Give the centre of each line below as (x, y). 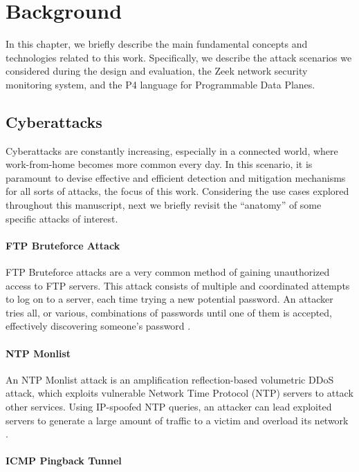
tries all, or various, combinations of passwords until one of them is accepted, (169, 312)
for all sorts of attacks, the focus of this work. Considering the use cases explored (177, 191)
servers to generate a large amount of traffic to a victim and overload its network (177, 420)
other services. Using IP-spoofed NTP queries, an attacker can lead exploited (169, 407)
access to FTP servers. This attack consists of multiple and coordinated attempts (178, 285)
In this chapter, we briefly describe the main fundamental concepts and (157, 44)
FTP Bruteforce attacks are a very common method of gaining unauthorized (168, 272)
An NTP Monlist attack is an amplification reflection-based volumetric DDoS (170, 379)
